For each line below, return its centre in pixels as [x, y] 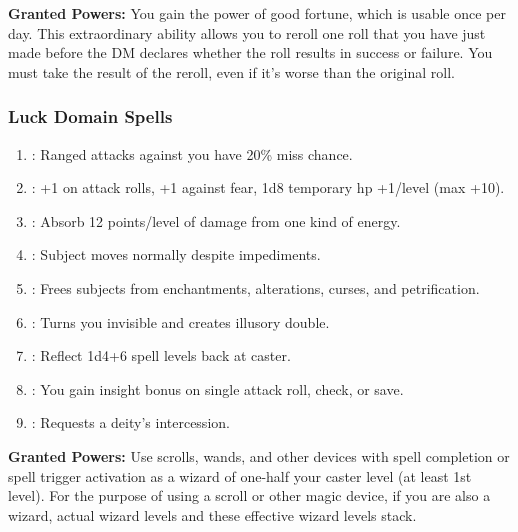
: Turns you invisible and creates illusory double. [180, 321]
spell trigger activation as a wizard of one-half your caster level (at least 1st [240, 475]
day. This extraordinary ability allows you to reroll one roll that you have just [247, 32]
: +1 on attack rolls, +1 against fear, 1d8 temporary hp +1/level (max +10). [268, 187]
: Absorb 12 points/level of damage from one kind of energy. [216, 220]
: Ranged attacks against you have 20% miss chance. [192, 153]
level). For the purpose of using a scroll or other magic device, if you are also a [249, 495]
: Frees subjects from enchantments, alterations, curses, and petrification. [255, 287]
